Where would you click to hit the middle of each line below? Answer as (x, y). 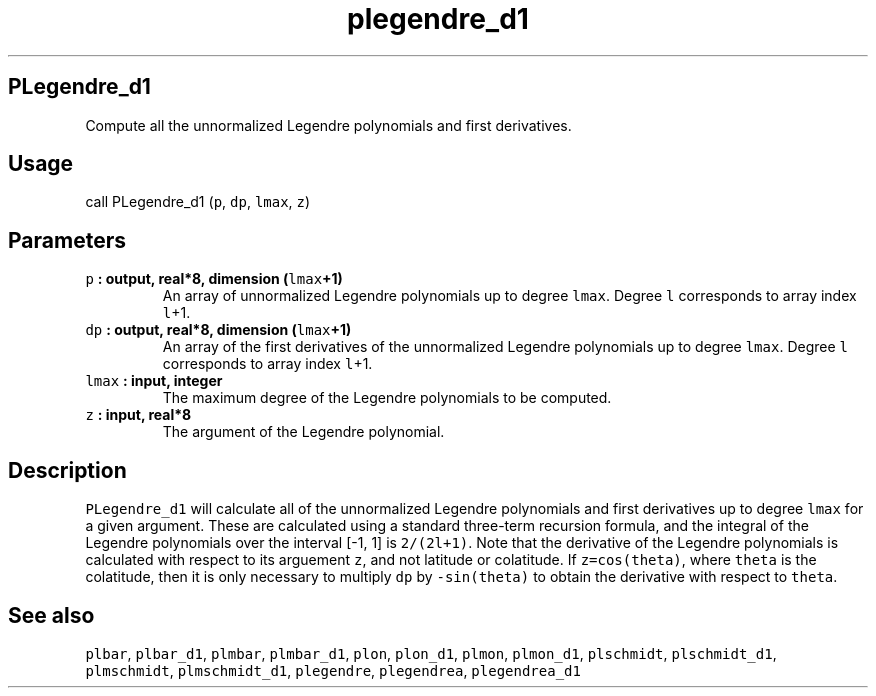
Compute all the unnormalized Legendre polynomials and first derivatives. (328, 125)
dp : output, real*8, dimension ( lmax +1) (218, 330)
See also (51, 615)
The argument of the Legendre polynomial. (303, 432)
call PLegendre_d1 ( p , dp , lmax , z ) (198, 202)
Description (67, 470)
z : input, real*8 (138, 415)
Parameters (67, 240)
